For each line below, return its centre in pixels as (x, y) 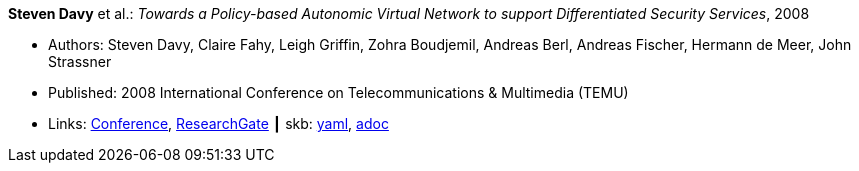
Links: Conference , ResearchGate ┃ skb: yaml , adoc (218, 123)
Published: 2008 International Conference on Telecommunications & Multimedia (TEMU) (338, 92)
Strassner (80, 61)
